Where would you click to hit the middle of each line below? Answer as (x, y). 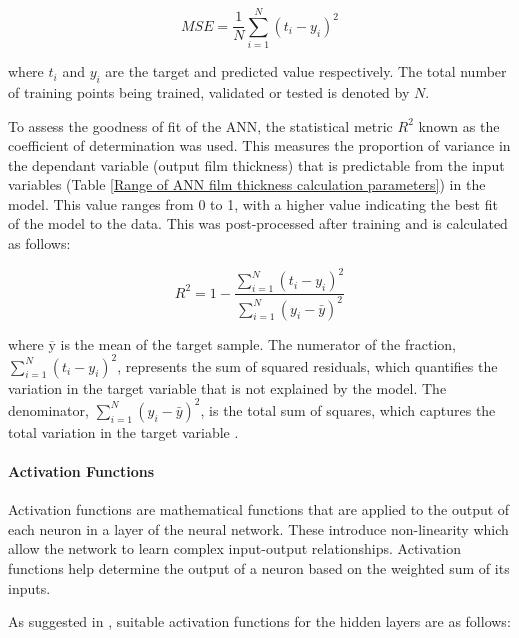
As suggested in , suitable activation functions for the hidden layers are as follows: (259, 621)
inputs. (29, 587)
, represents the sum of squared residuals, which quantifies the (307, 365)
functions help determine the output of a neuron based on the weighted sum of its (259, 567)
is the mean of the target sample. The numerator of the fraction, (258, 343)
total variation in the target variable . (123, 431)
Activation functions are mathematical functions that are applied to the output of (259, 509)
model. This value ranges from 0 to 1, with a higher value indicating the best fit (253, 203)
